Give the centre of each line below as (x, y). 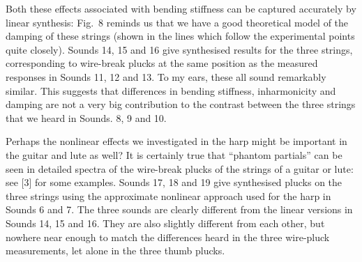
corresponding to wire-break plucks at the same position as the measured (162, 63)
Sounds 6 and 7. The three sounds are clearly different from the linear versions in (179, 209)
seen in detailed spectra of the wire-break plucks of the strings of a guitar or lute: (180, 168)
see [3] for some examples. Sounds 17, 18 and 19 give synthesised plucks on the (174, 182)
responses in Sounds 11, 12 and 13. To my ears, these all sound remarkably (166, 76)
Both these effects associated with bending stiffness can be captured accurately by (181, 8)
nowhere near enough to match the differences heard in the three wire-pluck (168, 237)
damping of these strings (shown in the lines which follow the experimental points (180, 36)
